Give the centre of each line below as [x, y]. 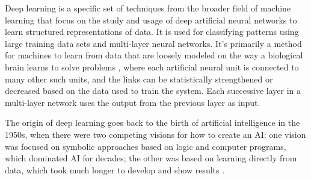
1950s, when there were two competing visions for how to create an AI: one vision [155, 134]
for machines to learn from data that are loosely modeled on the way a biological [154, 55]
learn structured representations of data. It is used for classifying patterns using [152, 32]
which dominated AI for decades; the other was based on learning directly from [151, 158]
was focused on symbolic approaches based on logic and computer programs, [146, 146]
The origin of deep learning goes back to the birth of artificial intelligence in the [152, 123]
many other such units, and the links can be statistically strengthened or [139, 79]
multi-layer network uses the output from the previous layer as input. [133, 102]
